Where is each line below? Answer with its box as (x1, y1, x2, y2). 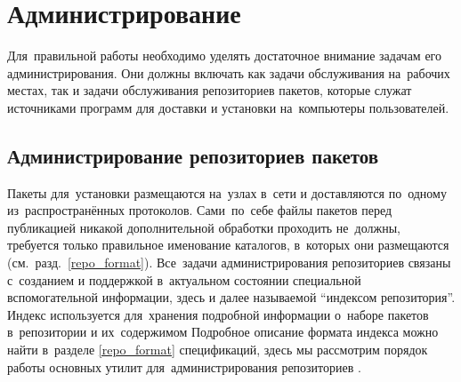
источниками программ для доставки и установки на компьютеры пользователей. (7, 98, 449, 116)
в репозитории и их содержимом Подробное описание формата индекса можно (7, 322, 439, 341)
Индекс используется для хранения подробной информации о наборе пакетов (7, 305, 429, 323)
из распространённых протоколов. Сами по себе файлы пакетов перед (7, 201, 392, 219)
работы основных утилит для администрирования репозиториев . (7, 357, 361, 376)
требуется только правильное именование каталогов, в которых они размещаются (7, 235, 449, 254)
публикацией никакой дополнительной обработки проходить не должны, (7, 218, 400, 236)
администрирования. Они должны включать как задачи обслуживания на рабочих (7, 63, 450, 82)
